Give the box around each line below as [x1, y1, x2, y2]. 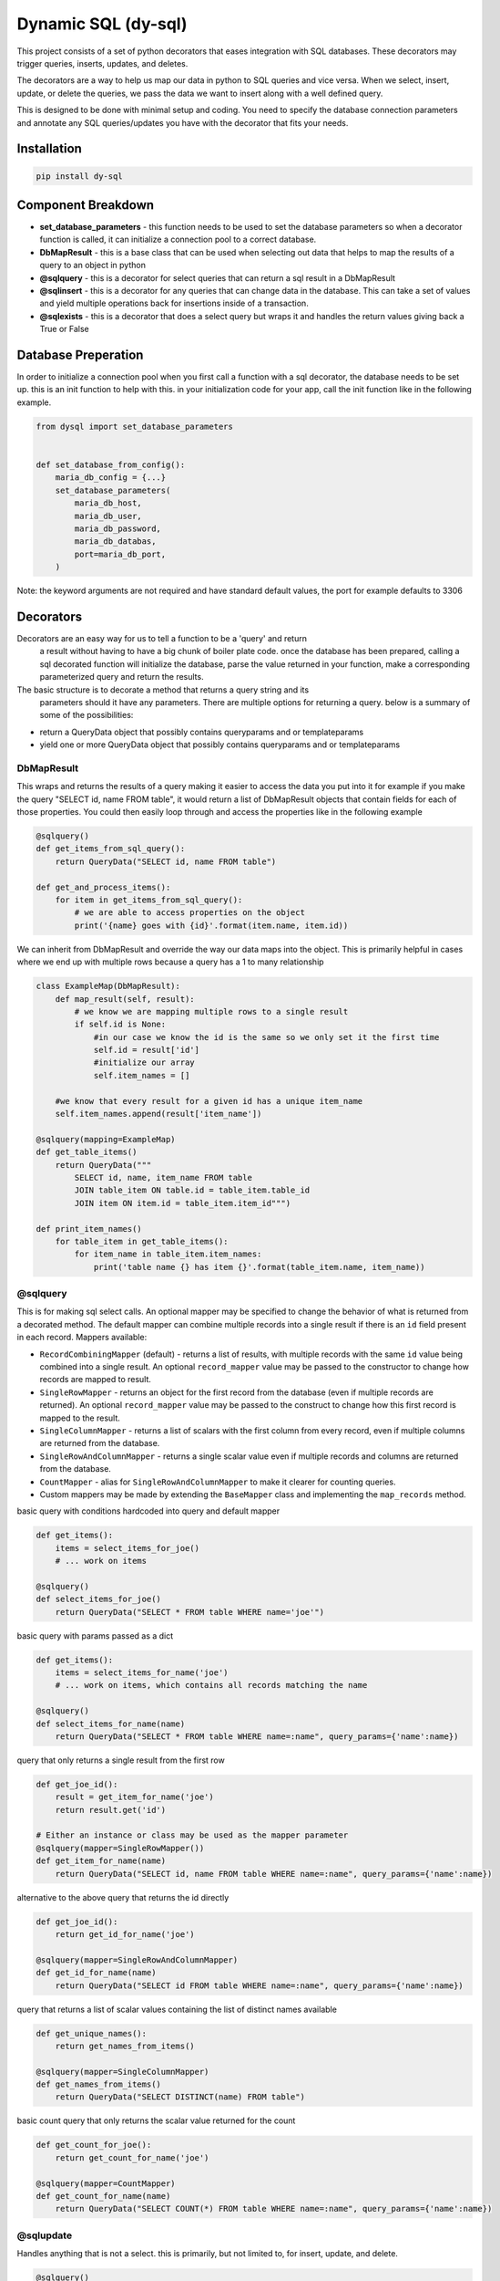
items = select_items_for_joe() [55, 1543, 200, 1553]
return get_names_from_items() [55, 2040, 195, 2051]
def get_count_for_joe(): [36, 2140, 152, 2151]
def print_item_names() [36, 1224, 143, 1234]
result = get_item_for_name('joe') [55, 1792, 214, 1802]
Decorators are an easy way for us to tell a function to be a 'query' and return [16, 632, 307, 643]
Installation [16, 141, 82, 157]
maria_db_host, [74, 498, 143, 508]
